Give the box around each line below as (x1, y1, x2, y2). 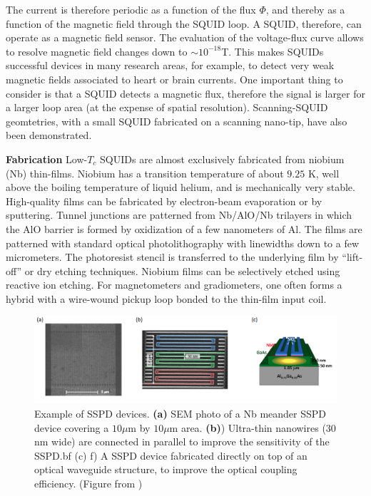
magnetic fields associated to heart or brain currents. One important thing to (6, 71, 343, 86)
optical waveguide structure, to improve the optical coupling (34, 462, 298, 477)
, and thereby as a (265, 2, 345, 16)
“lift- (342, 249, 363, 264)
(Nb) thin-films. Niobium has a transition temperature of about (6, 165, 284, 180)
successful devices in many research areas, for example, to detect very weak (6, 58, 335, 73)
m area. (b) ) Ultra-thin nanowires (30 (169, 420, 336, 435)
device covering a (34, 420, 109, 435)
